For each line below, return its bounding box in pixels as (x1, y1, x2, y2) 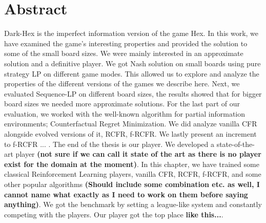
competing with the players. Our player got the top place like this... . (4, 209, 223, 219)
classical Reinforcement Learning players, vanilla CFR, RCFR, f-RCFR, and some (4, 169, 261, 179)
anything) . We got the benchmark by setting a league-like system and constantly (4, 199, 262, 210)
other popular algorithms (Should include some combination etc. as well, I (4, 179, 260, 190)
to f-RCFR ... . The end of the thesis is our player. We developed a (4, 138, 214, 149)
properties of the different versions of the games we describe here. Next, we (4, 78, 240, 89)
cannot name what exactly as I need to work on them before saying (4, 189, 248, 199)
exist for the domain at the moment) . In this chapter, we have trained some (4, 158, 259, 169)
